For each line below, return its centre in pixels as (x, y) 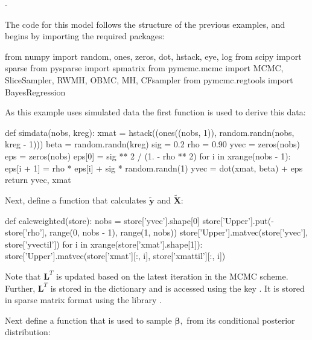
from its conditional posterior (241, 320)
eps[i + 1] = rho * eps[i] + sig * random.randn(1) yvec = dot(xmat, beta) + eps (154, 168)
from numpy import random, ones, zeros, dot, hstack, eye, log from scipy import (153, 56)
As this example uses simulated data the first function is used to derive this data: (155, 112)
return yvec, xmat (38, 180)
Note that (23, 276)
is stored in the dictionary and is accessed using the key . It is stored (177, 288)
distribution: (28, 332)
